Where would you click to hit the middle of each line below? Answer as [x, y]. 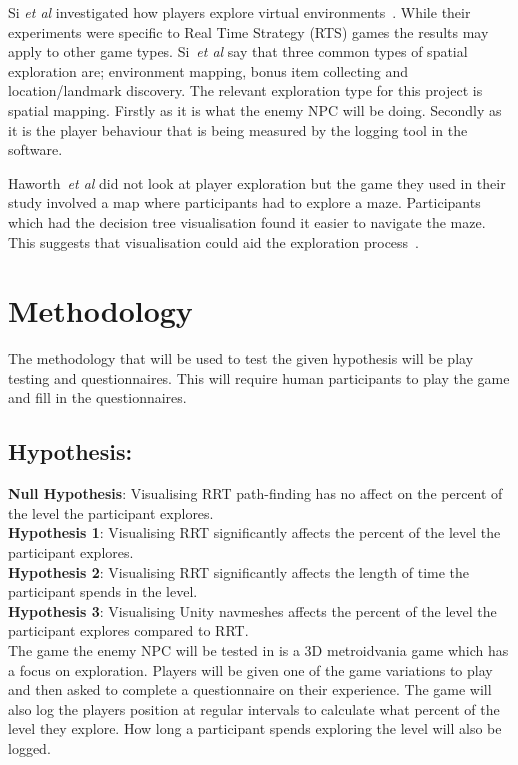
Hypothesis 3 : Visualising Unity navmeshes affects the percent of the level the [252, 610]
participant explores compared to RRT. [128, 630]
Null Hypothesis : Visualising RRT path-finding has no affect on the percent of [255, 493]
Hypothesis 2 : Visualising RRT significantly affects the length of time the [239, 571]
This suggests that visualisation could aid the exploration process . [213, 241]
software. [35, 149]
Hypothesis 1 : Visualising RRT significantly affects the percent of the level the [254, 532]
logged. [29, 747]
